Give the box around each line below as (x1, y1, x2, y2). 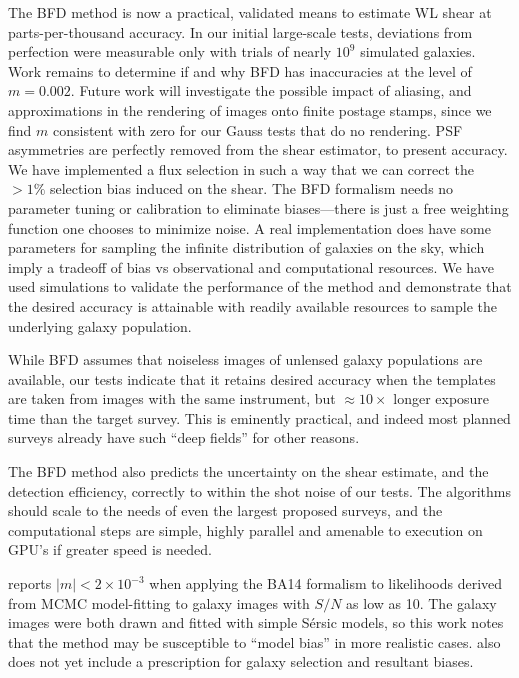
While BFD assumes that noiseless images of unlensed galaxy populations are (8, 349, 483, 370)
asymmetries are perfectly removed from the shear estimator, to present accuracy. (8, 139, 508, 160)
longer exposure (393, 388, 490, 409)
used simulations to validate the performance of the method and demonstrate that (8, 276, 512, 297)
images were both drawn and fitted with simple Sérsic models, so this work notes (8, 612, 504, 633)
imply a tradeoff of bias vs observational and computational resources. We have (8, 256, 494, 277)
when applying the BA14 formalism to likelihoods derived (149, 573, 503, 594)
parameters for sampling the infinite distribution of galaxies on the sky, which (8, 237, 485, 258)
